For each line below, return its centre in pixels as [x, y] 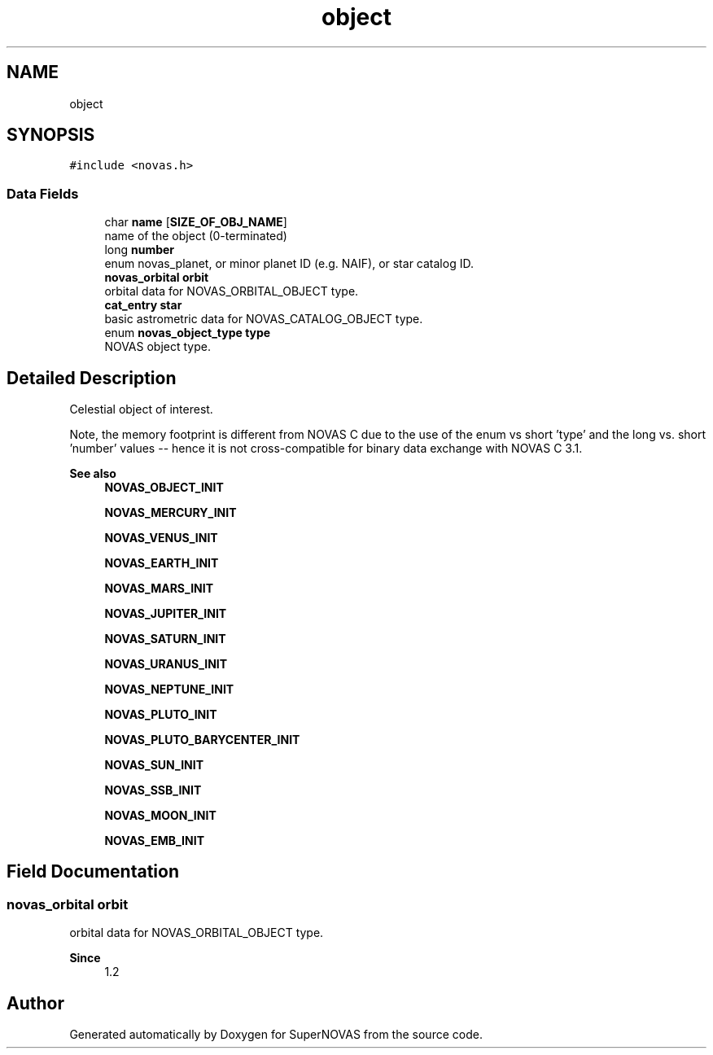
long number [140, 250]
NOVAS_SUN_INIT [154, 765]
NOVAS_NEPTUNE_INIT [169, 689]
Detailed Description [92, 378]
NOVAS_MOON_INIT [160, 816]
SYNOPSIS [51, 135]
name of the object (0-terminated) [196, 236]
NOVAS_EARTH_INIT [162, 563]
